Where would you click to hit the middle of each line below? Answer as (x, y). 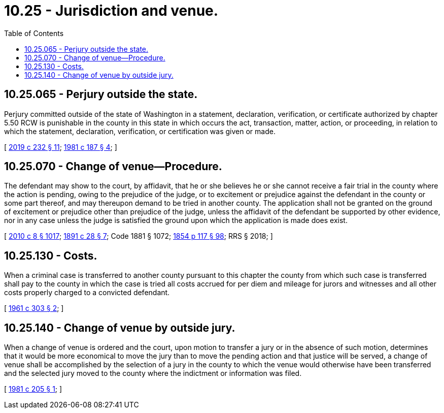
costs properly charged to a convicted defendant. (87, 293)
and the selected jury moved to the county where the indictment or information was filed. (153, 373)
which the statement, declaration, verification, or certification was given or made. (140, 131)
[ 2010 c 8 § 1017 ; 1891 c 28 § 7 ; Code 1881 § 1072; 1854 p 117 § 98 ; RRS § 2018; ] (139, 236)
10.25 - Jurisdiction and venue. (111, 11)
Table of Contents (34, 33)
